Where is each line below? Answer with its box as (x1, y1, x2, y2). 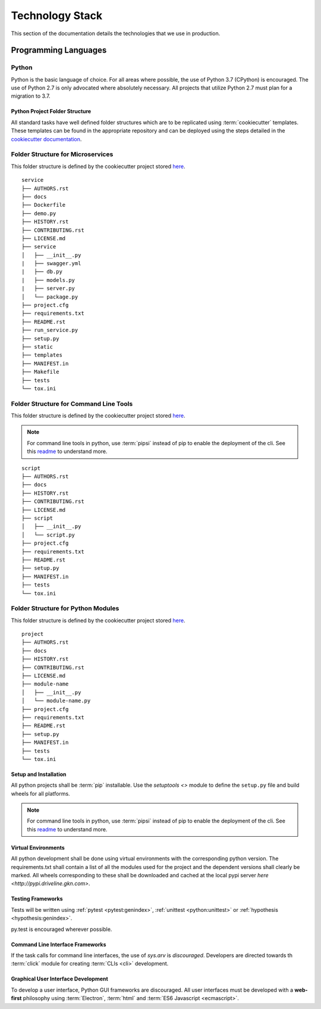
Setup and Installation (11, 771, 67, 778)
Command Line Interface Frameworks (11, 940, 106, 948)
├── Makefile (21, 368, 59, 375)
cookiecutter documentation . (11, 135, 82, 142)
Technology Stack (11, 9, 103, 22)
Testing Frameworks (11, 895, 63, 902)
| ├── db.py (21, 268, 62, 275)
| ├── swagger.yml (21, 260, 81, 267)
